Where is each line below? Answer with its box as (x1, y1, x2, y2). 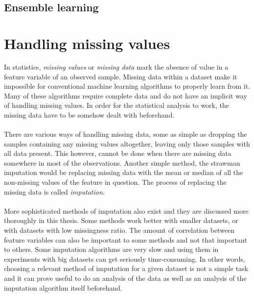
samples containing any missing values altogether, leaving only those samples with (4, 138, 250, 148)
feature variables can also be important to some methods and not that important (4, 234, 247, 245)
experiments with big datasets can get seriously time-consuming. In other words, (4, 253, 245, 264)
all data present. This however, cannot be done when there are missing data (4, 148, 231, 158)
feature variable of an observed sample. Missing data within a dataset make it (4, 71, 237, 81)
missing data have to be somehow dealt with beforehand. (4, 109, 175, 120)
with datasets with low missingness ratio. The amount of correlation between (4, 225, 235, 235)
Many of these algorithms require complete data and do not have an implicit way (4, 90, 247, 100)
